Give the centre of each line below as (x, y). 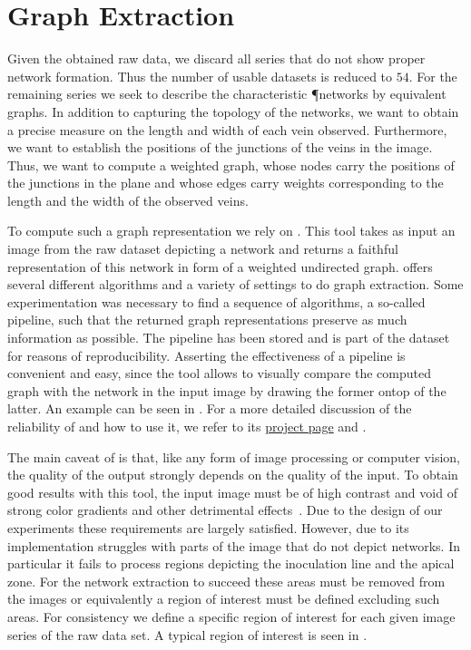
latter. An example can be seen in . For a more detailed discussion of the (210, 408)
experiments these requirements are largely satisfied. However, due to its (208, 527)
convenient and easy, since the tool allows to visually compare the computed (219, 373)
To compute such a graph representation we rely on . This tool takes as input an (231, 231)
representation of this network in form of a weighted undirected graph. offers (220, 266)
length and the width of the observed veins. (128, 200)
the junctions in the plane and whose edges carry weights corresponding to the (226, 183)
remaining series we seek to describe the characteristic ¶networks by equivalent (227, 94)
